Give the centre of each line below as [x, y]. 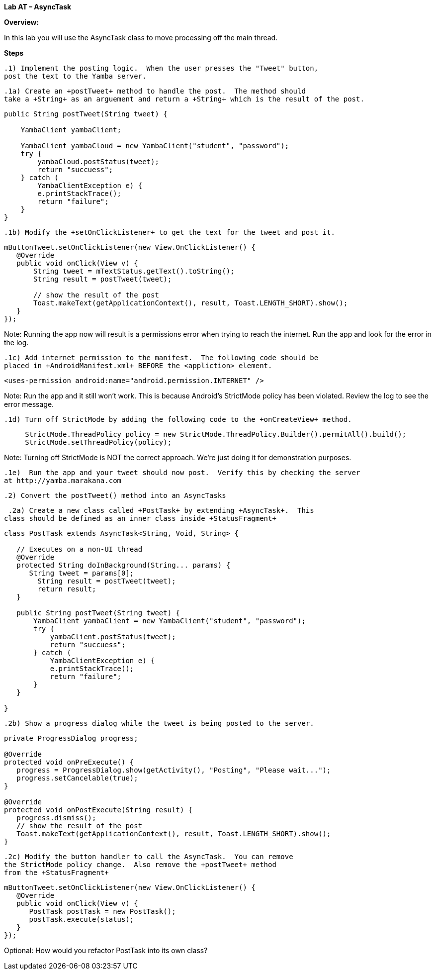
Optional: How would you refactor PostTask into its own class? [106, 950]
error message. [29, 404]
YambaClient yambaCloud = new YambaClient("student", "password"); [155, 146]
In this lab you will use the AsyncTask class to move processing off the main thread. [141, 38]
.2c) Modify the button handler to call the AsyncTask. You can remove [149, 857]
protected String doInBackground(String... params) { [124, 565]
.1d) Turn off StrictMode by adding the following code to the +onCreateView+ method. [178, 419]
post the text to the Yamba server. [75, 76]
